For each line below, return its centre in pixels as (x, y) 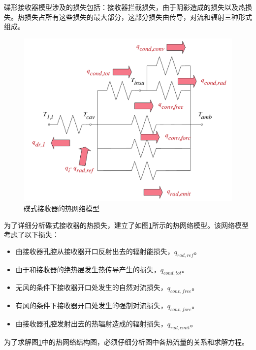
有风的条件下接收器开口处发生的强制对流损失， (91, 305)
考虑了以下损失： (32, 235)
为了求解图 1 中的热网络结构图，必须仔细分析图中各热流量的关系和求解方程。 (126, 341)
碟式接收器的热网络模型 (62, 208)
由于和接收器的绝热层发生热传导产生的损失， (88, 269)
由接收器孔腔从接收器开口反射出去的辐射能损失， (95, 251)
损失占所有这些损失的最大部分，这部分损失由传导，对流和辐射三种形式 (138, 16)
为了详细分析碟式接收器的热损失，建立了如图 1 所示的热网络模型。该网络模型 (126, 225)
